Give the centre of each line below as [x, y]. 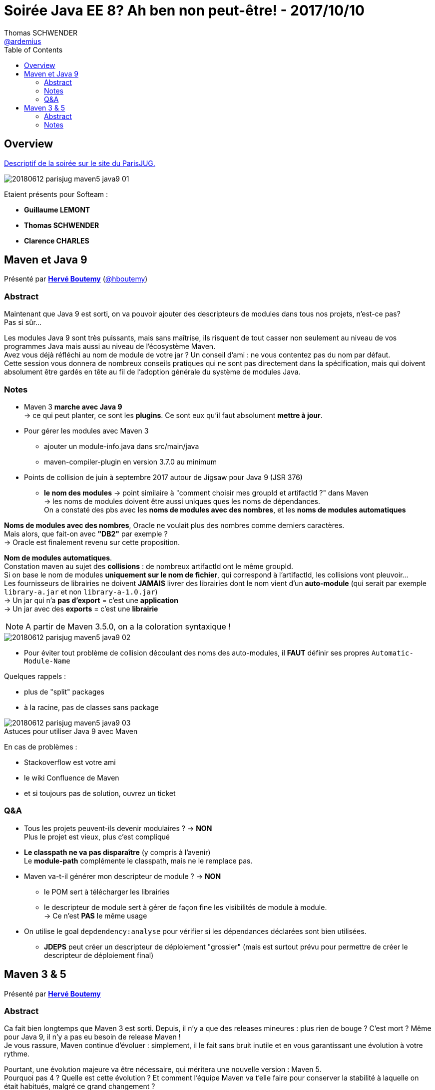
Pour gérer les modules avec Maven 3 [86, 430]
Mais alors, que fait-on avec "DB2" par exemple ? [86, 533]
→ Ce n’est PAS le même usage [96, 915]
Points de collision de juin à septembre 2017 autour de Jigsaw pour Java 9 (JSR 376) [163, 477]
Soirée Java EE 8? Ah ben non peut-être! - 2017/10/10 [184, 10]
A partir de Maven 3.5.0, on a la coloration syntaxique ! [128, 626]
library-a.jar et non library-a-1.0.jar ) [81, 591]
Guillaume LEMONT [57, 209]
